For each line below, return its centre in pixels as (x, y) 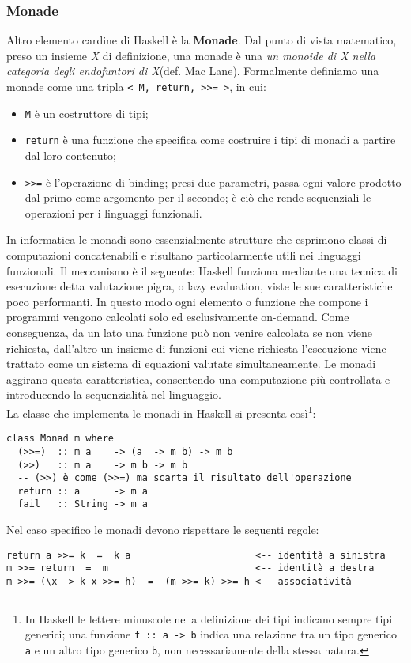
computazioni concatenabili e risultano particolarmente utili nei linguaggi (184, 255)
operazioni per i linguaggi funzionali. (113, 212)
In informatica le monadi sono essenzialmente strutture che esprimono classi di (197, 239)
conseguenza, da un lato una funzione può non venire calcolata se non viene (189, 332)
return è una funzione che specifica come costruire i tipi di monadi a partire (210, 140)
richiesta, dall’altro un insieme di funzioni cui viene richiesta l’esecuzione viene (196, 348)
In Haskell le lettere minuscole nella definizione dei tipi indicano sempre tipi (209, 618)
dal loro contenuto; (70, 155)
